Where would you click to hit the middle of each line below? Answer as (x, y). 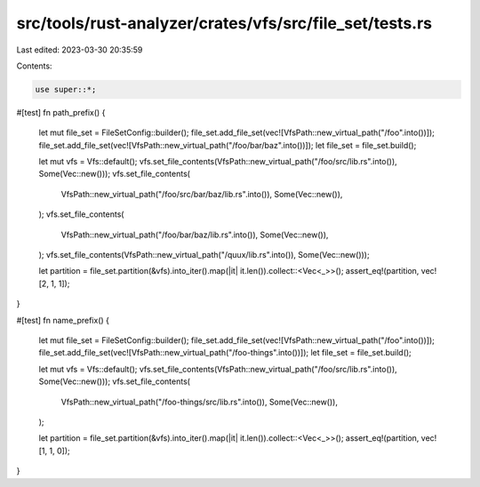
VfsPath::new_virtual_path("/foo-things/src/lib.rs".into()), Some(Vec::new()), (199, 402)
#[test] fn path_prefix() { (61, 112)
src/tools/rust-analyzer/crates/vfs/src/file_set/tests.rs (224, 23)
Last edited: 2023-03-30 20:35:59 (80, 50)
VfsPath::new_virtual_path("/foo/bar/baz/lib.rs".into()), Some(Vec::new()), (195, 235)
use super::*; (66, 89)
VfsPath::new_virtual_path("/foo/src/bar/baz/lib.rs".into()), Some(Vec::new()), (202, 194)
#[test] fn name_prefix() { (63, 320)
